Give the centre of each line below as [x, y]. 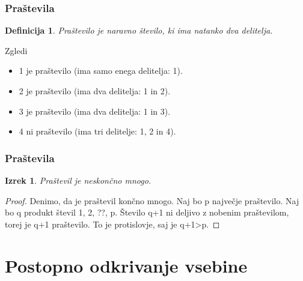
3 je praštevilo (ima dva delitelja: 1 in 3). [95, 111]
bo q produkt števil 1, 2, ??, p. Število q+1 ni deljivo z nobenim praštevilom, [147, 212]
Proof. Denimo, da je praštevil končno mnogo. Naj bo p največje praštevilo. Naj [152, 200]
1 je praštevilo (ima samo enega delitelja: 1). [101, 71]
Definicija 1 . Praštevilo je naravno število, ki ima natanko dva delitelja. [139, 30]
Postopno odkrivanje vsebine [126, 265]
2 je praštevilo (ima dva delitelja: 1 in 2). [95, 91]
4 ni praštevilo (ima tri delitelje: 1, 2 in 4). [97, 131]
